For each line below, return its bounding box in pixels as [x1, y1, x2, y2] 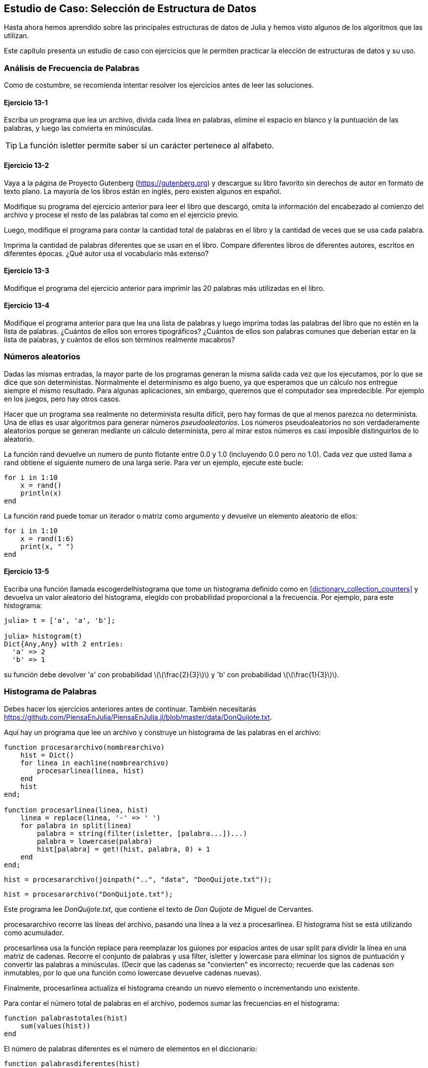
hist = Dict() [20, 751, 74, 759]
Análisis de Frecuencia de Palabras [4, 63, 139, 73]
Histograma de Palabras [4, 687, 97, 697]
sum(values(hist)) [20, 1021, 91, 1030]
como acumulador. [4, 928, 64, 937]
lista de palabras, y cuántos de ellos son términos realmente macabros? [4, 335, 235, 344]
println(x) [20, 489, 62, 497]
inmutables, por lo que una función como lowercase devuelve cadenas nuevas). [4, 968, 262, 977]
